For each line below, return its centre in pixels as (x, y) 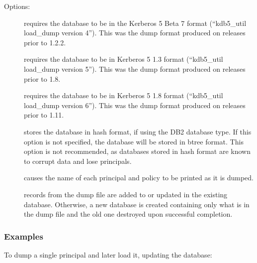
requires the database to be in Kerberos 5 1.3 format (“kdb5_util (124, 59)
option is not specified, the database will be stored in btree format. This (134, 141)
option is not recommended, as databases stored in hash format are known (137, 151)
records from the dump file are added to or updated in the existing (126, 194)
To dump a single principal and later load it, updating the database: (108, 254)
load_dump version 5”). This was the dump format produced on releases (135, 68)
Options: (17, 6)
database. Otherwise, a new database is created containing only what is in (137, 204)
